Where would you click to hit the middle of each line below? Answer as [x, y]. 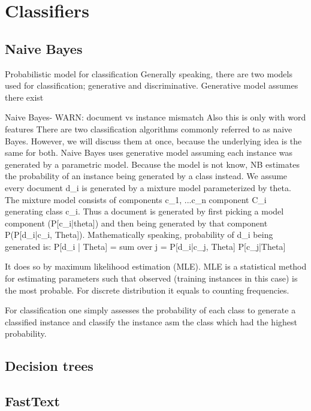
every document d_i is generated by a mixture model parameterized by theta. [148, 187]
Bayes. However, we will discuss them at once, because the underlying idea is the [153, 140]
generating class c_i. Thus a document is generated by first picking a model [144, 211]
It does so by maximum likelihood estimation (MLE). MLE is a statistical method [156, 266]
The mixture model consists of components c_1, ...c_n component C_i [136, 199]
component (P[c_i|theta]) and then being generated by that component [136, 223]
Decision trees [49, 366]
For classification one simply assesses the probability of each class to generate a [150, 310]
